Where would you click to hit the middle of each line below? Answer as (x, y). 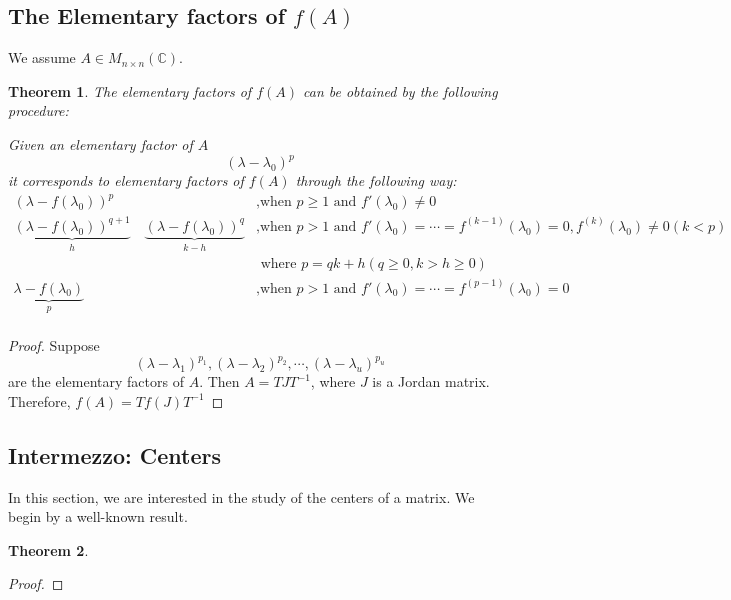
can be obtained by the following (400, 90)
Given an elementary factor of (100, 143)
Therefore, (39, 400)
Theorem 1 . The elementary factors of (130, 90)
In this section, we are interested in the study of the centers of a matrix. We (241, 496)
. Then (219, 381)
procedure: (38, 110)
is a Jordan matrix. (431, 381)
